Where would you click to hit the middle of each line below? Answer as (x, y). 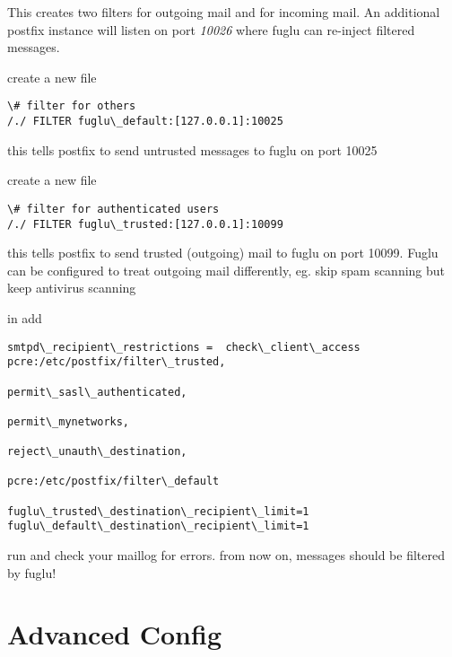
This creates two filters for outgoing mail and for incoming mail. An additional (224, 12)
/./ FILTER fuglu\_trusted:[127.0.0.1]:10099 (145, 224)
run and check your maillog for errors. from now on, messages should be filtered (226, 555)
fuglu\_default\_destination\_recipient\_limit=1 (158, 526)
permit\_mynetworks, (69, 421)
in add (25, 317)
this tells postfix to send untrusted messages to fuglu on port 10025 (192, 149)
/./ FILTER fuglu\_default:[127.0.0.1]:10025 (145, 122)
